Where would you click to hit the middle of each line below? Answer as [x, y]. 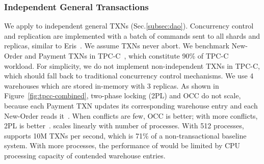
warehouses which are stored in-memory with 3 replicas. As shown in [112, 85]
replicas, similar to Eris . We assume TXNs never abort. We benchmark [117, 46]
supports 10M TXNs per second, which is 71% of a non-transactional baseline [125, 135]
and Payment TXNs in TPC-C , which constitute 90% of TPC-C [127, 56]
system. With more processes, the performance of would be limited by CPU [122, 145]
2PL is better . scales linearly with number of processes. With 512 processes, [124, 126]
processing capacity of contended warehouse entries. [85, 155]
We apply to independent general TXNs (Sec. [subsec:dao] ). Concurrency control [129, 26]
